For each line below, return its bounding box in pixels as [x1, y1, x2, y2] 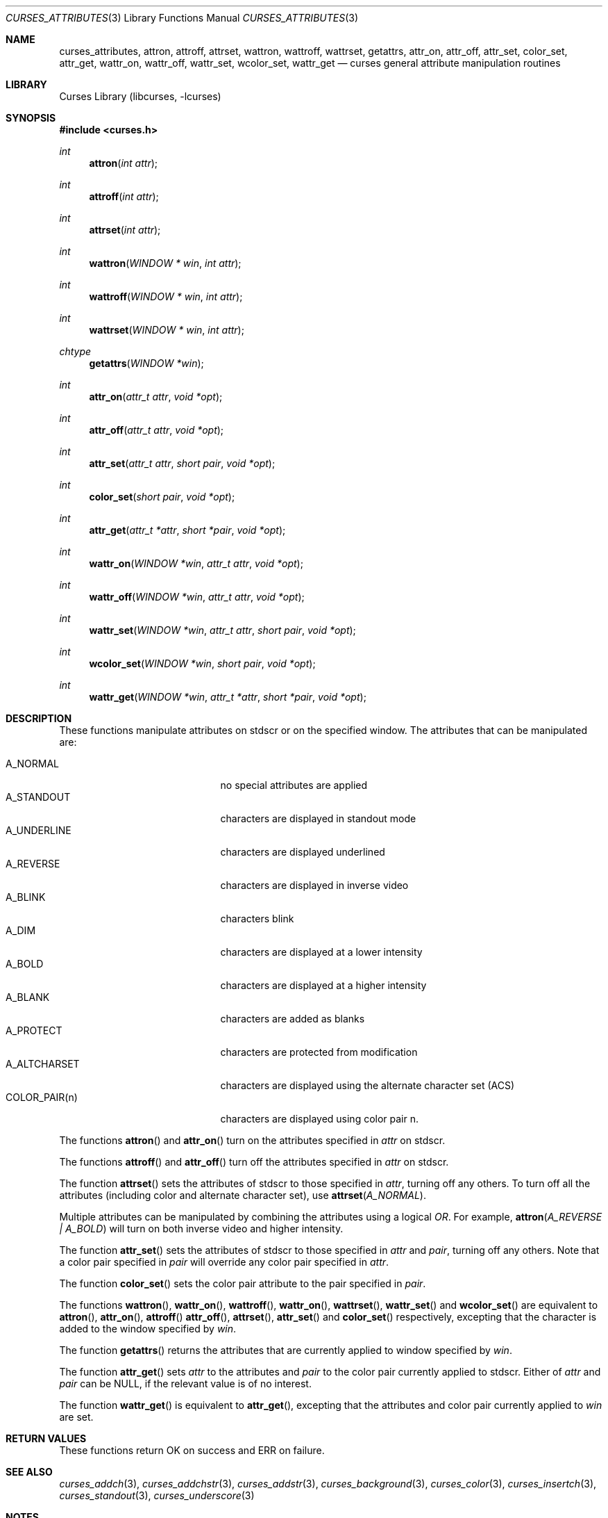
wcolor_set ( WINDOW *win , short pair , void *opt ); [89, 658, 316, 669]
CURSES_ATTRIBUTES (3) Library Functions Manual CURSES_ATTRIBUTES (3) [6, 12, 359, 24]
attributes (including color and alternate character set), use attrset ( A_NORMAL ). [59, 1189, 426, 1201]
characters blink [220, 913, 294, 924]
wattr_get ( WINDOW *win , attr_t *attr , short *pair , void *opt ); [89, 691, 366, 703]
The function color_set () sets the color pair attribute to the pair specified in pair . [59, 1278, 426, 1289]
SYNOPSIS [6, 112, 56, 124]
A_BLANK [6, 991, 50, 1003]
